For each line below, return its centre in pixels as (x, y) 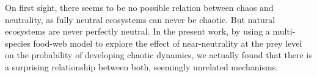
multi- (284, 31)
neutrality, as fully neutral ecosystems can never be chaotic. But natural (140, 19)
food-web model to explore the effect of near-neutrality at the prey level (168, 43)
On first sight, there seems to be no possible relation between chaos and (139, 7)
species (18, 43)
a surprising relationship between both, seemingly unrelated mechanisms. (142, 66)
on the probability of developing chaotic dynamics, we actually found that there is (158, 55)
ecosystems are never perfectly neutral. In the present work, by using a (137, 31)
